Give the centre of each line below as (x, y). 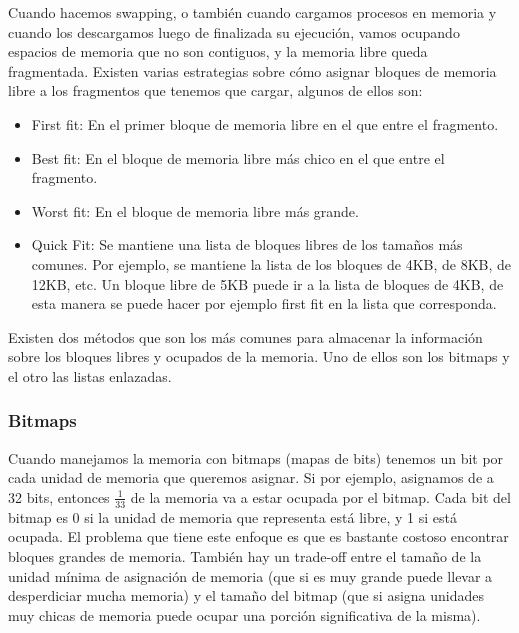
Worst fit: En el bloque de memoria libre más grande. (195, 210)
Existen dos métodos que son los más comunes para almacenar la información (245, 336)
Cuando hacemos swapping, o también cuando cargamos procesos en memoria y (252, 12)
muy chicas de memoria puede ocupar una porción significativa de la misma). (244, 614)
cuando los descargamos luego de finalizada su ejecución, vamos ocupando (234, 31)
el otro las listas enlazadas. (90, 375)
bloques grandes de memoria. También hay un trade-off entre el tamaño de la (245, 555)
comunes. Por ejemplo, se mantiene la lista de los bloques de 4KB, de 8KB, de (271, 263)
